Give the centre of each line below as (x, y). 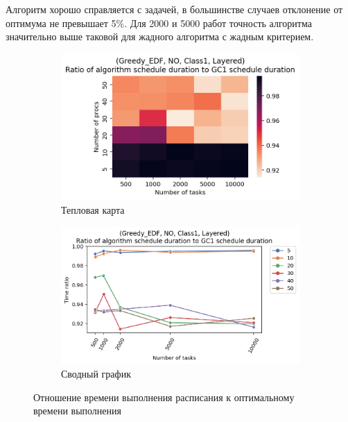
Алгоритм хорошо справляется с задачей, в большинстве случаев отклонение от (174, 9)
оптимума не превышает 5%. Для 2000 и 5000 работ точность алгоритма (159, 23)
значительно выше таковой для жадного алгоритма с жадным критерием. (160, 36)
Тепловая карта (93, 209)
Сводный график (96, 374)
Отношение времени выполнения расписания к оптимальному (164, 397)
